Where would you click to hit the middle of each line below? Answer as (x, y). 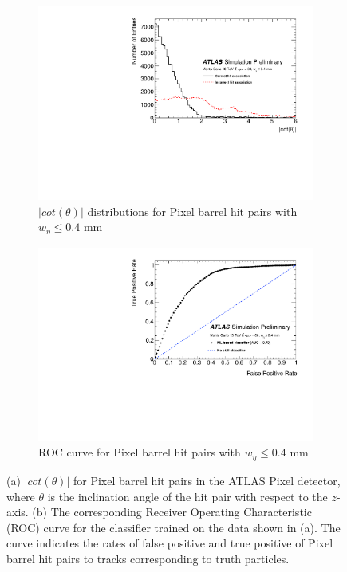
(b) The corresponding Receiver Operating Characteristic (172, 512)
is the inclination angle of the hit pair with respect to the (187, 496)
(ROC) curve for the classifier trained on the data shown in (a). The (173, 527)
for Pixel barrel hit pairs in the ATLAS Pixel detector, (207, 480)
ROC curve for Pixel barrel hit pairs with (140, 452)
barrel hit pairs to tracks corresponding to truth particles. (148, 558)
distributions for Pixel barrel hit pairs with (192, 211)
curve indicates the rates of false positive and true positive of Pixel (170, 543)
